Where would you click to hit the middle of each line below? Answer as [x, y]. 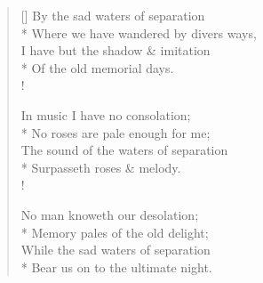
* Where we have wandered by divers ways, [139, 32]
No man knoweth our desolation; [110, 214]
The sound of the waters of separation [124, 150]
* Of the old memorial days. [97, 67]
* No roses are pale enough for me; [116, 132]
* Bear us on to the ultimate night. [116, 267]
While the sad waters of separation [116, 250]
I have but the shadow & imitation [116, 50]
